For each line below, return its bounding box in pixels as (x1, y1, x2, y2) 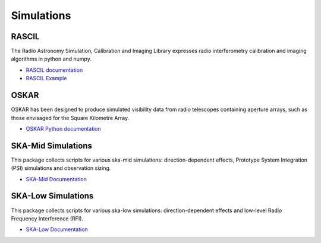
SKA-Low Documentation (26, 226, 89, 233)
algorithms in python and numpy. (11, 55, 92, 62)
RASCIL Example (26, 75, 67, 82)
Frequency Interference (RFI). (11, 214, 83, 222)
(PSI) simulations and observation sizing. (11, 165, 111, 172)
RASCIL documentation (26, 66, 83, 74)
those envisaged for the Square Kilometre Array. (11, 114, 130, 121)
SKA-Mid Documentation (26, 175, 87, 182)
